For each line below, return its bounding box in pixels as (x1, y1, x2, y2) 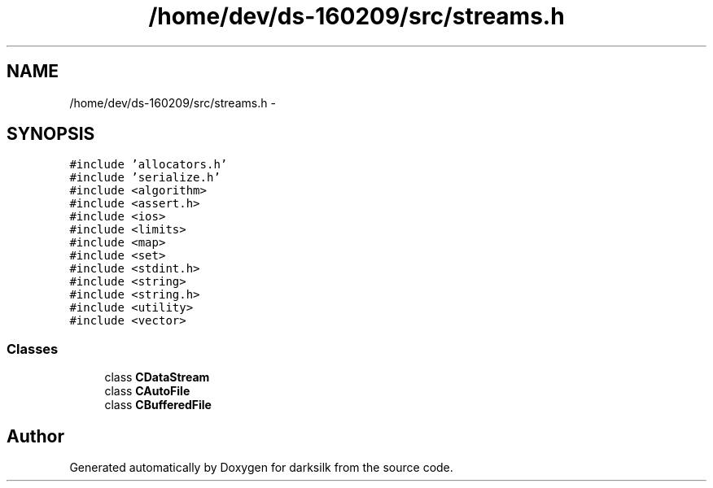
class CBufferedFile (104, 398, 212, 412)
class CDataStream (104, 370, 210, 385)
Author (7, 425, 64, 447)
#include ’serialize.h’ (69, 171, 221, 185)
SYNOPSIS (7, 124, 95, 145)
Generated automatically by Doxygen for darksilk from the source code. (69, 460, 453, 475)
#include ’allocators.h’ (69, 158, 228, 172)
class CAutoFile (104, 384, 190, 399)
